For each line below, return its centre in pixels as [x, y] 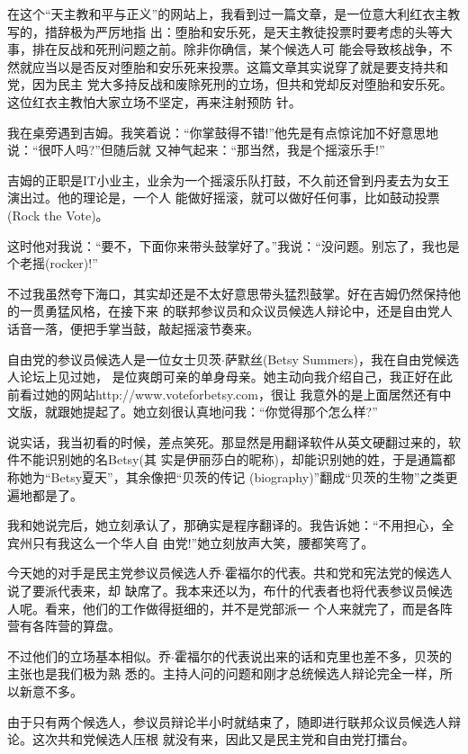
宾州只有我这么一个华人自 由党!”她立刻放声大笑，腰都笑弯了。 [191, 542]
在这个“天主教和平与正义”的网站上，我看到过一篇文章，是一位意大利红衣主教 [234, 13]
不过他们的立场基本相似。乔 [89, 655]
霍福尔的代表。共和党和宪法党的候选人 [338, 573]
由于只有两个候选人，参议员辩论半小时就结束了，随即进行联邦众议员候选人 [228, 721]
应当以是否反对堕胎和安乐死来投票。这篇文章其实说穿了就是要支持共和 [240, 66]
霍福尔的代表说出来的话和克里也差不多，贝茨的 [313, 655]
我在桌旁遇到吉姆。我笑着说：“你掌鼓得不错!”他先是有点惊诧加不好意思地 [223, 132]
